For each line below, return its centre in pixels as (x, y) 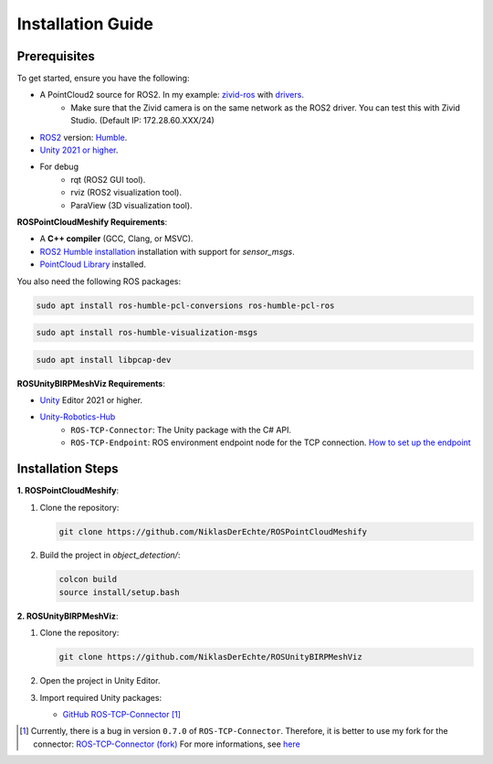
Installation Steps (68, 469)
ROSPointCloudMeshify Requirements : (92, 222)
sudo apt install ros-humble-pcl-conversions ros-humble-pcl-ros (185, 305)
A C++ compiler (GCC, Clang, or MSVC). (116, 239)
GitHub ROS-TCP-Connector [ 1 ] (122, 714)
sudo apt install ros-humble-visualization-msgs (147, 333)
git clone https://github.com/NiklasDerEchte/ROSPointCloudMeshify (213, 531)
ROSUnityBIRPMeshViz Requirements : (91, 383)
